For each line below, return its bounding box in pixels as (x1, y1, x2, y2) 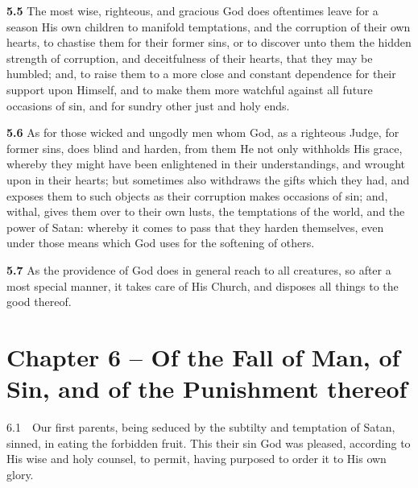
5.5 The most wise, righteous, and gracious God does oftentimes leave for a (6, 2, 379, 19)
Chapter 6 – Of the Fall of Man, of (6, 340, 400, 373)
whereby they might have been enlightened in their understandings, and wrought (6, 155, 406, 172)
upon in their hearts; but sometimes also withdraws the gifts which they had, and (6, 171, 410, 188)
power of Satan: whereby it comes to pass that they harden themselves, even (6, 218, 384, 235)
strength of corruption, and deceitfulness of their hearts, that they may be (6, 49, 373, 66)
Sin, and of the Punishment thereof (6, 372, 408, 405)
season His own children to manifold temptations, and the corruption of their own (6, 18, 411, 35)
